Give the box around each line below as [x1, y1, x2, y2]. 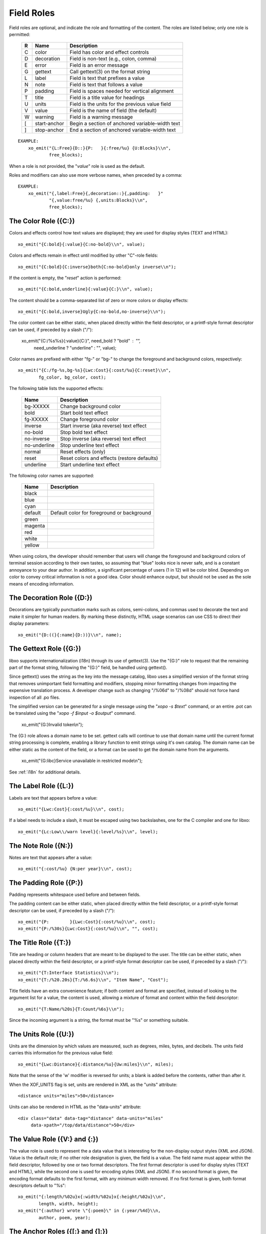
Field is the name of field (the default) [69, 107, 157, 114]
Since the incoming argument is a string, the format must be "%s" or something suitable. [9, 1017, 189, 1023]
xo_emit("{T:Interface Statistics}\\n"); [18, 970, 119, 976]
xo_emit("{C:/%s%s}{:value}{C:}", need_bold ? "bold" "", [21, 338, 141, 344]
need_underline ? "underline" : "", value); [33, 345, 117, 350]
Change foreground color [60, 416, 119, 423]
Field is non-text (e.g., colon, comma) [69, 55, 157, 62]
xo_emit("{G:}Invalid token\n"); [21, 721, 84, 728]
